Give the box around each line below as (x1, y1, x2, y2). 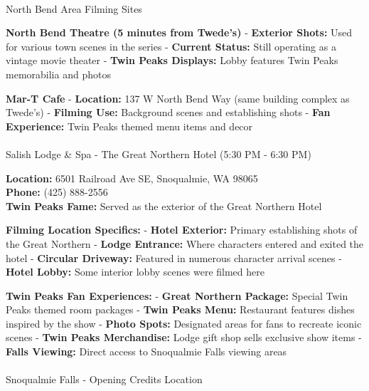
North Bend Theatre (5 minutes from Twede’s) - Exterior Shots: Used (6, 25, 353, 40)
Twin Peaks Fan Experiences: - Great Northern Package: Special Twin (6, 288, 348, 303)
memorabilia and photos (6, 66, 111, 81)
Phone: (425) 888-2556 (6, 184, 108, 199)
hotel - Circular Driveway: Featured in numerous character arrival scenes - (6, 250, 342, 265)
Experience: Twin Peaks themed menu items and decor (6, 118, 253, 133)
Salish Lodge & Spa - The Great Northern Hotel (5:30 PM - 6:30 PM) (6, 146, 311, 161)
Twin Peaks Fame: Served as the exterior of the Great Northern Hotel (6, 198, 322, 213)
